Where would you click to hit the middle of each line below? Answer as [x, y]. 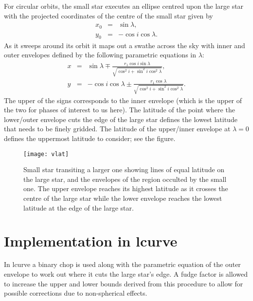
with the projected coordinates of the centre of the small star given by [108, 15]
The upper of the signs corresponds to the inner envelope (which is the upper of [123, 100]
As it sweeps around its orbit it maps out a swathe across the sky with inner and [125, 45]
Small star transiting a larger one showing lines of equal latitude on [124, 169]
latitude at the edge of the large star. [79, 207]
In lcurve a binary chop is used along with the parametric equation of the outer [122, 264]
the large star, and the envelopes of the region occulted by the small [125, 179]
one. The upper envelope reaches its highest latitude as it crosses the [126, 188]
